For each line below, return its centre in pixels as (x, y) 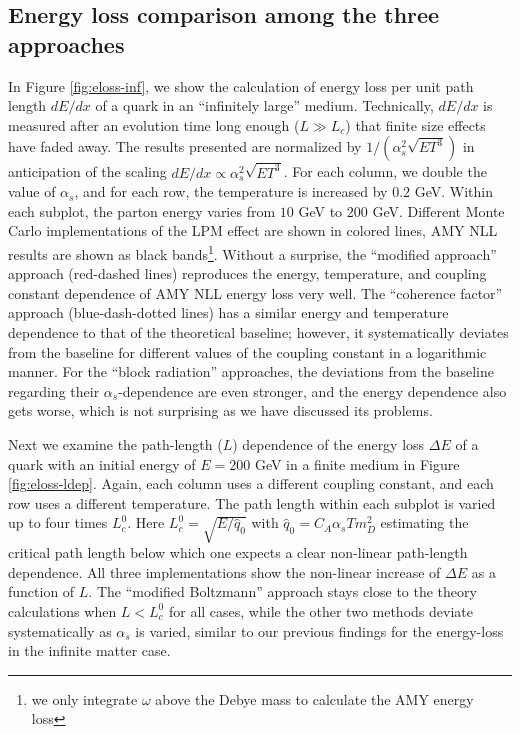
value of (32, 191)
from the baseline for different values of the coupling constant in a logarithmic (247, 351)
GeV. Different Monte (438, 210)
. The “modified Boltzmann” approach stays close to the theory (282, 591)
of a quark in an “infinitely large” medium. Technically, (264, 105)
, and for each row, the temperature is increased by (231, 191)
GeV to (320, 210)
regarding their (54, 390)
